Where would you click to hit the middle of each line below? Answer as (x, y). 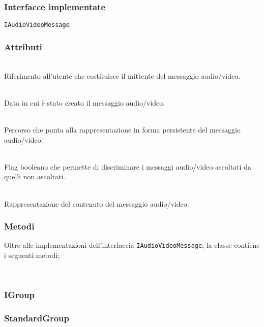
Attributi (23, 46)
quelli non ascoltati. (35, 176)
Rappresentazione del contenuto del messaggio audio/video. (97, 203)
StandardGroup (37, 318)
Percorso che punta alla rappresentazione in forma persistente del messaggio (122, 130)
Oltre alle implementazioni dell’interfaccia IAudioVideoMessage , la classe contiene (132, 245)
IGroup (19, 295)
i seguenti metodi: (32, 255)
